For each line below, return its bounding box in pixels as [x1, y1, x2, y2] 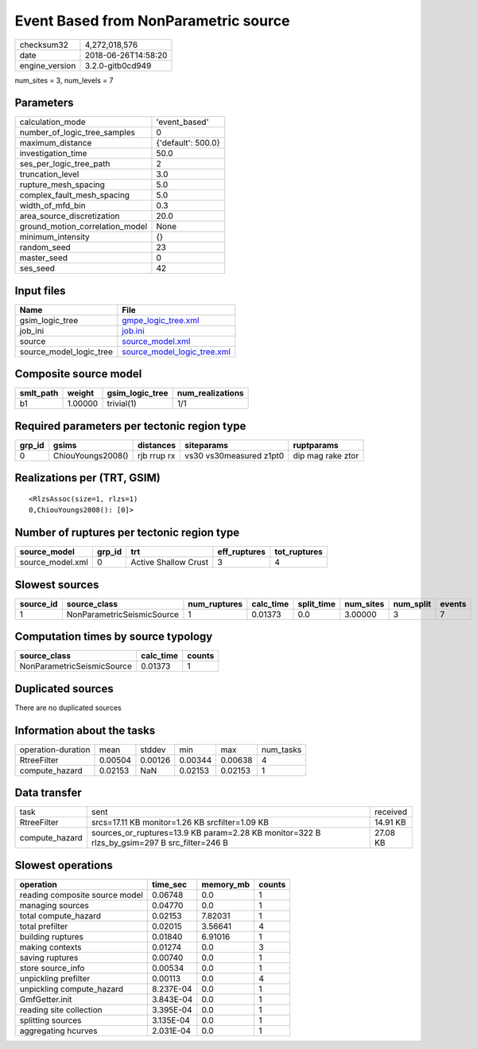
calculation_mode [19, 116, 87, 127]
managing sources [19, 899, 89, 911]
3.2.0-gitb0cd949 [84, 60, 152, 71]
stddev [140, 744, 166, 755]
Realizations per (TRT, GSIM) [14, 471, 161, 485]
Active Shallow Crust [130, 557, 209, 568]
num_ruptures [188, 598, 243, 609]
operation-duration [19, 744, 91, 755]
